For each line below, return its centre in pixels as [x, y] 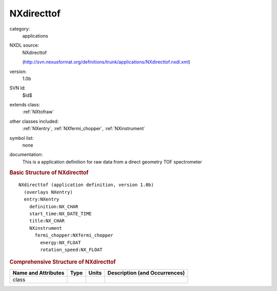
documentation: [26, 155]
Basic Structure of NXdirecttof [49, 172]
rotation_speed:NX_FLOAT [71, 250]
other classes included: [34, 121]
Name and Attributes [38, 272]
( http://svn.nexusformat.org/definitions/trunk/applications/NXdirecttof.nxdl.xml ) [106, 62]
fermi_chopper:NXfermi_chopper [74, 235]
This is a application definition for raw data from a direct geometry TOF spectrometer [112, 161]
